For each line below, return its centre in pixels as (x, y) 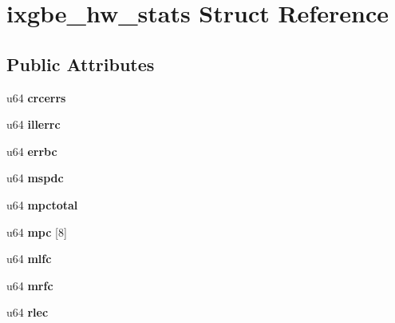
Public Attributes (81, 64)
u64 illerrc (34, 124)
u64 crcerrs (36, 97)
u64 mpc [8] (37, 231)
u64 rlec (28, 312)
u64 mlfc (29, 259)
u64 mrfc (30, 285)
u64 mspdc (35, 178)
